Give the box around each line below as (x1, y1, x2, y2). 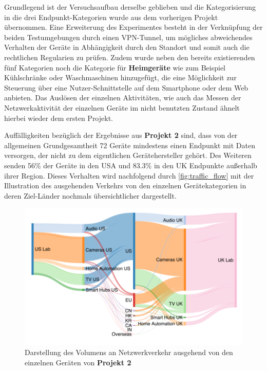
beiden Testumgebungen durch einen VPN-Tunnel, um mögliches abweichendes (4, 31, 253, 42)
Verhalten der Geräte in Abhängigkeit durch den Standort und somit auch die (4, 42, 250, 52)
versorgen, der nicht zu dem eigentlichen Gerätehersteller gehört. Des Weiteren (4, 150, 252, 161)
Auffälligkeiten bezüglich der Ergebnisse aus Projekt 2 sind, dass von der (4, 130, 238, 140)
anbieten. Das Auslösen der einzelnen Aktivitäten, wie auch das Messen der (4, 92, 241, 103)
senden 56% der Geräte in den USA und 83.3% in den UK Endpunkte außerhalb (4, 160, 257, 170)
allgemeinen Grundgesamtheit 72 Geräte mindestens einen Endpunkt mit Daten (4, 139, 255, 150)
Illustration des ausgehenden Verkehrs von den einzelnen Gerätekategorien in (4, 180, 246, 191)
